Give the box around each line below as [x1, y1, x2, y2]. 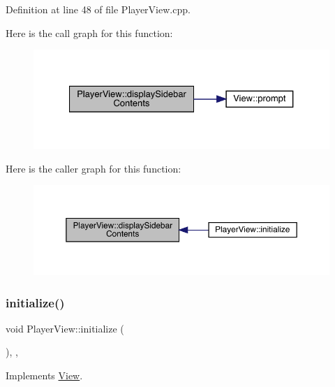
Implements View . [6, 368, 83, 382]
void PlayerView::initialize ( [6, 321, 124, 335]
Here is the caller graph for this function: [6, 161, 181, 175]
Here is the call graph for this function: [6, 25, 173, 40]
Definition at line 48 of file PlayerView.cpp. [6, 2, 191, 16]
